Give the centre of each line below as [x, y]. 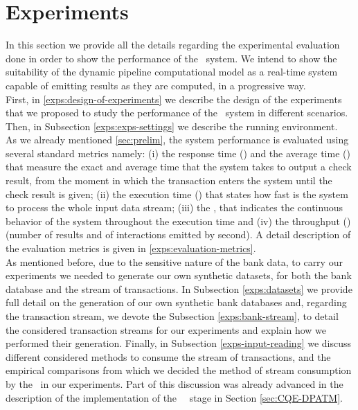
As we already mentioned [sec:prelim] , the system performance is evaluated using [177, 140]
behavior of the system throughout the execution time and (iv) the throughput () [178, 221]
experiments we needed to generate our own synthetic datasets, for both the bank [179, 275]
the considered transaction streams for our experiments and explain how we [166, 329]
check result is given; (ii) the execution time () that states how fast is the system [177, 194]
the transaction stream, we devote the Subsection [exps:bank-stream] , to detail [172, 316]
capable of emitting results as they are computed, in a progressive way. [156, 85]
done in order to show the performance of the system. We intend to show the [171, 58]
